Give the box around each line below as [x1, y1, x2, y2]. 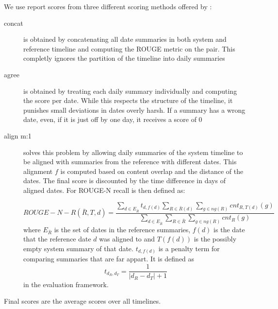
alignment [23, 166, 53, 176]
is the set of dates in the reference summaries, [54, 224, 191, 234]
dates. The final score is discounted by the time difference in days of [23, 175, 226, 186]
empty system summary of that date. [23, 243, 133, 253]
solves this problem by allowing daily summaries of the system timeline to [23, 147, 243, 157]
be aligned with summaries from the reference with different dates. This [23, 156, 237, 167]
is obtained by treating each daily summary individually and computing [23, 86, 237, 96]
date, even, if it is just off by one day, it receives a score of [23, 114, 196, 124]
